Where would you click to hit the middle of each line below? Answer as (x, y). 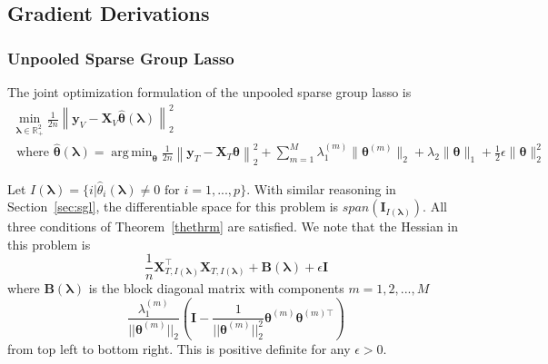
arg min (132, 153)
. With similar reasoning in (321, 188)
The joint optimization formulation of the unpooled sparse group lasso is (209, 92)
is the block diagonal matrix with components (216, 288)
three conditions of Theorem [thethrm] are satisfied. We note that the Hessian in (233, 226)
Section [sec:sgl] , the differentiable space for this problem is (173, 207)
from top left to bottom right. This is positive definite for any (179, 348)
